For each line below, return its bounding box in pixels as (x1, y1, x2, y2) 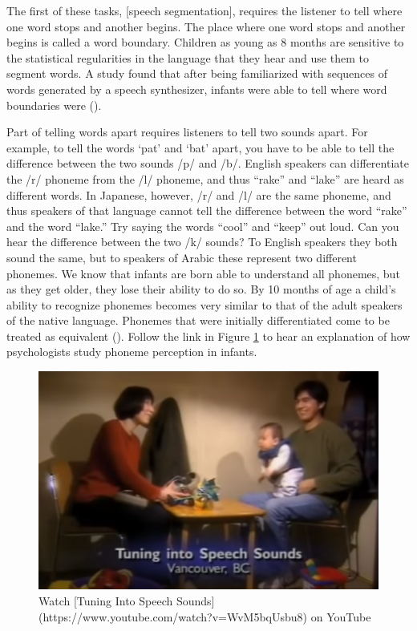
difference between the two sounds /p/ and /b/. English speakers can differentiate (6, 155, 409, 172)
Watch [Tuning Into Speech (38, 592, 173, 609)
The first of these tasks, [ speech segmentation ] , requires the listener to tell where (6, 2, 403, 18)
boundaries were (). (6, 96, 102, 113)
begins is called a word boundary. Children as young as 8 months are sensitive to (6, 34, 404, 51)
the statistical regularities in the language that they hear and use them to (6, 49, 369, 66)
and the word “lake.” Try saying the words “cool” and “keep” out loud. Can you (6, 217, 399, 234)
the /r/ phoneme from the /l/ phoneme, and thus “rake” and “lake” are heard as (6, 170, 404, 187)
